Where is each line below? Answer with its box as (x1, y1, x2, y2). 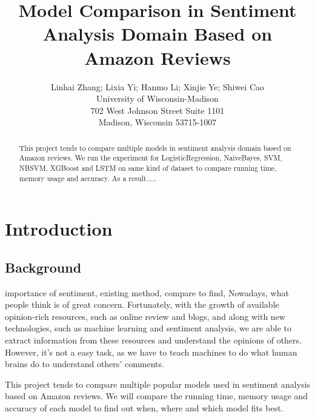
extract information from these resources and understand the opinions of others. (5, 334, 302, 347)
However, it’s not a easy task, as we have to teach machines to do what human (5, 345, 297, 358)
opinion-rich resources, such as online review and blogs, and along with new (5, 310, 285, 322)
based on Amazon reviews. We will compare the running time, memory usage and (5, 390, 308, 402)
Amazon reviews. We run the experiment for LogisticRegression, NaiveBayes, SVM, (19, 153, 282, 163)
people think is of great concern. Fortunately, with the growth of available (5, 298, 279, 311)
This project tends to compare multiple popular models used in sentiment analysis (5, 377, 310, 390)
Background (5, 257, 82, 276)
